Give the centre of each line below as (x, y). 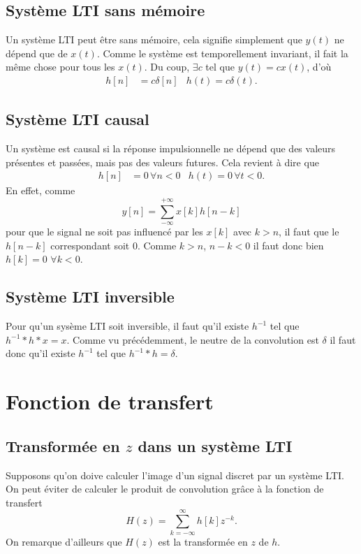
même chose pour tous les (60, 67)
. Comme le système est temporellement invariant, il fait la (222, 53)
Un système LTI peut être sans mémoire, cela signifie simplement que (154, 39)
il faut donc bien (288, 245)
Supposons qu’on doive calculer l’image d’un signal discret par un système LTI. (175, 475)
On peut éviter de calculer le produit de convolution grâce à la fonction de (165, 489)
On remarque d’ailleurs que (64, 542)
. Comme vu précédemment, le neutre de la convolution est (193, 339)
